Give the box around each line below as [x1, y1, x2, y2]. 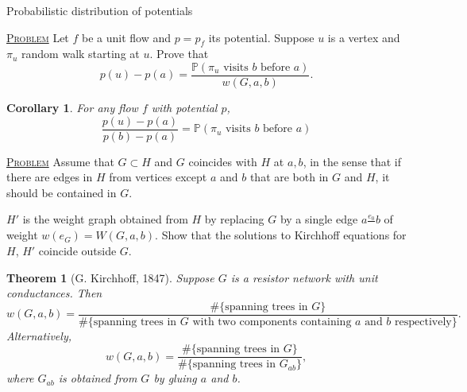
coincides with [188, 153, 257, 169]
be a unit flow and [82, 29, 172, 45]
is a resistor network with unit [230, 269, 378, 285]
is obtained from [58, 370, 137, 386]
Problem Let [6, 29, 69, 45]
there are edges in [6, 169, 93, 185]
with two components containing [192, 316, 352, 328]
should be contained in [6, 184, 117, 200]
